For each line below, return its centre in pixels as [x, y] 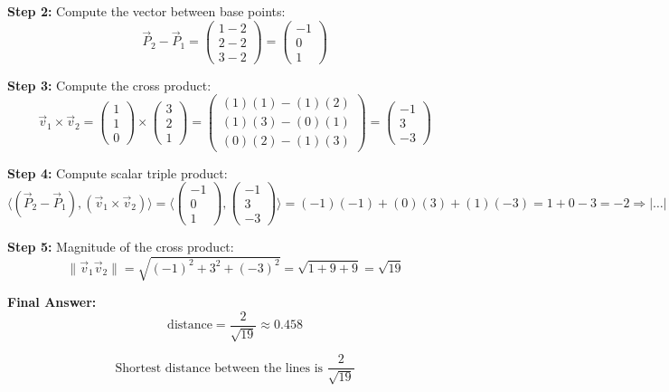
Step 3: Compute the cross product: [109, 85]
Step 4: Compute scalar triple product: [118, 172]
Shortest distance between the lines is [219, 368]
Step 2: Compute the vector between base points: [146, 11]
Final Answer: [52, 302]
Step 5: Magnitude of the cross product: [121, 247]
